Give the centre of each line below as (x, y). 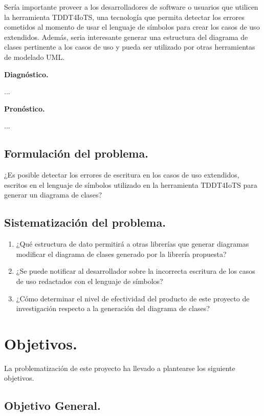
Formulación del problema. (76, 153)
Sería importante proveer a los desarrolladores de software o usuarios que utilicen (131, 7)
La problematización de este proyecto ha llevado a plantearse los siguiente (120, 368)
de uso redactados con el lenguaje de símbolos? (90, 281)
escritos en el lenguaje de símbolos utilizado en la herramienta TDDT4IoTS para (131, 184)
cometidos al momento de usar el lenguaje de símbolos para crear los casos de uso (132, 27)
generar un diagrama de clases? (53, 195)
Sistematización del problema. (85, 222)
